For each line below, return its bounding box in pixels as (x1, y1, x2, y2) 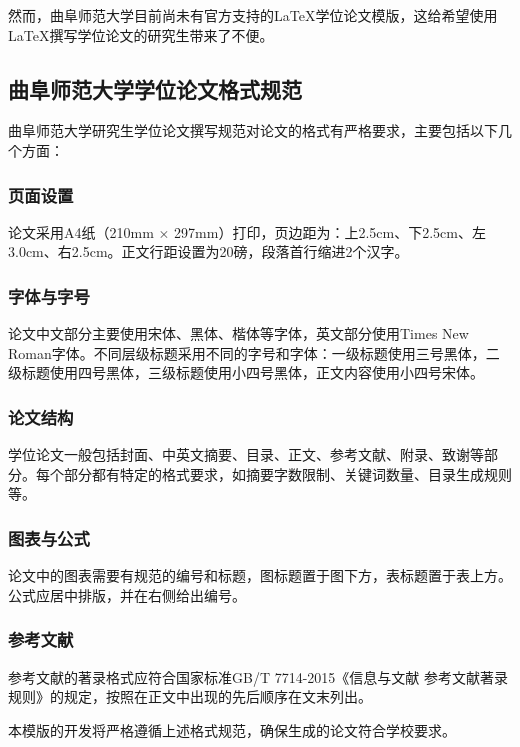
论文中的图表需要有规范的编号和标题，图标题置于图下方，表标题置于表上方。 (8, 565, 512, 586)
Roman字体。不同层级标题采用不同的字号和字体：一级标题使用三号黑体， (8, 342, 486, 363)
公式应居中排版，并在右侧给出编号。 (8, 584, 246, 605)
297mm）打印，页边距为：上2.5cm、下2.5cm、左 (174, 221, 486, 242)
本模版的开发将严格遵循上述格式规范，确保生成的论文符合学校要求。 (8, 719, 456, 740)
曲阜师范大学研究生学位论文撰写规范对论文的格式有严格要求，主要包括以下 (8, 120, 498, 141)
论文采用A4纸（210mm (8, 221, 154, 242)
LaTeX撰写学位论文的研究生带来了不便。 (8, 24, 274, 45)
